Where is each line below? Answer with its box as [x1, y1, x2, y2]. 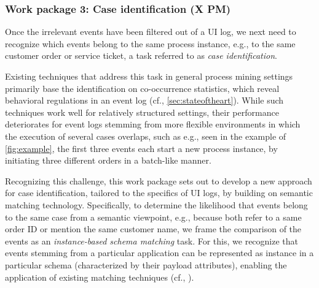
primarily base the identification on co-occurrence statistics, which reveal [5, 81, 280, 94]
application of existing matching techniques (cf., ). [5, 270, 194, 283]
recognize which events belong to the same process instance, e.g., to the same [5, 37, 296, 50]
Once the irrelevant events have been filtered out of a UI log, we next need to [5, 25, 296, 38]
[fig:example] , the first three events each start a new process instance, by [5, 142, 278, 154]
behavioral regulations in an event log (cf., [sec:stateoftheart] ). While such [5, 94, 284, 107]
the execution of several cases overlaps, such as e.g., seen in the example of [5, 129, 286, 142]
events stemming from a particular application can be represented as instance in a [5, 246, 314, 259]
